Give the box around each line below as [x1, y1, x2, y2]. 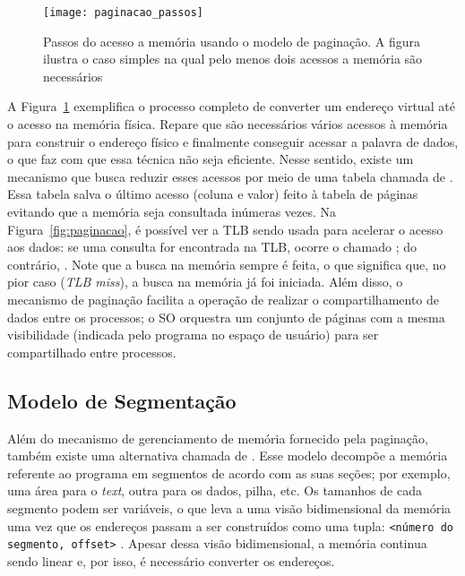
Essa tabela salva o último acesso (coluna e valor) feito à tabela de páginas [7, 185, 418, 203]
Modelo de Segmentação [7, 386, 237, 414]
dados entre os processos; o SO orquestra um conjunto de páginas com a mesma [7, 307, 445, 326]
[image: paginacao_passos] [43, 6, 203, 19]
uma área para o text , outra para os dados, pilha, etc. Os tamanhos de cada [7, 481, 422, 500]
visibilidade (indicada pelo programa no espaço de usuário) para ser [7, 325, 379, 344]
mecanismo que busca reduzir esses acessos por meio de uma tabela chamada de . [7, 167, 453, 185]
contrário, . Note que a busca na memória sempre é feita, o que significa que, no [7, 254, 446, 273]
